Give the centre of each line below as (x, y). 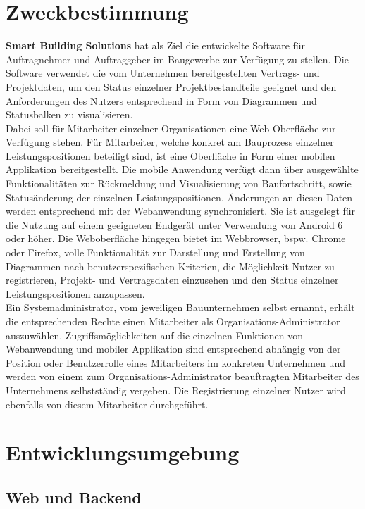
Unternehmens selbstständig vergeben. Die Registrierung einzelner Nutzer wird (176, 390)
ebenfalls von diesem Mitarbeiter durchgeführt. (107, 404)
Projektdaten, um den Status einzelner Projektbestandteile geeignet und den (171, 86)
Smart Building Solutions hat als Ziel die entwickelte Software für (156, 45)
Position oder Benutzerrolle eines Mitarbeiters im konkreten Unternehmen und (175, 362)
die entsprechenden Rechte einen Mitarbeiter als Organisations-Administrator (173, 321)
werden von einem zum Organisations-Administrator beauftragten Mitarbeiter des (182, 376)
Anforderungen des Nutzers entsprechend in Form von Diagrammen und (161, 100)
